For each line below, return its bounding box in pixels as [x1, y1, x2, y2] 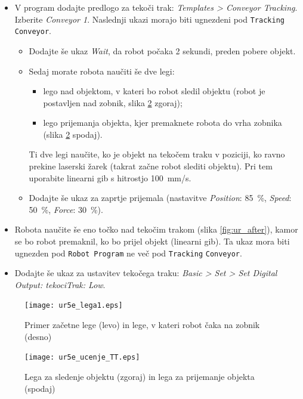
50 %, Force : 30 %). [29, 203, 103, 215]
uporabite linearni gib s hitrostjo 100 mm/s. [29, 171, 191, 184]
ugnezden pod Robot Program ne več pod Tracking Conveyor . [14, 246, 242, 259]
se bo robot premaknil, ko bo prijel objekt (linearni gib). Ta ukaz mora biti [14, 235, 290, 248]
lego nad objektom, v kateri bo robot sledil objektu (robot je [43, 85, 265, 97]
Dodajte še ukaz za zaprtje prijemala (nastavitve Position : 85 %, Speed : [29, 191, 292, 204]
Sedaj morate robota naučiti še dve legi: [29, 64, 175, 77]
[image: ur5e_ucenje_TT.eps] [24, 353, 140, 362]
